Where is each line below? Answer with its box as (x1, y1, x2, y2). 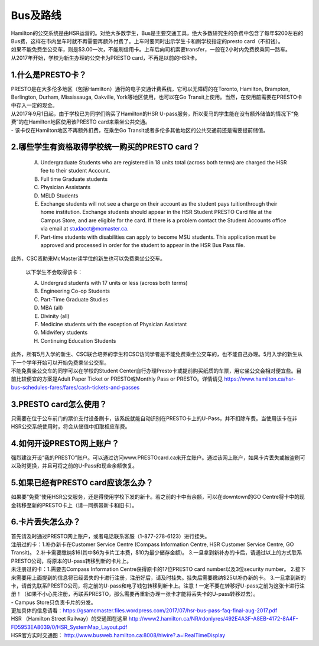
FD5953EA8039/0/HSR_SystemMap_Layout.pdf (11, 624, 128, 631)
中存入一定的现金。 (11, 102, 58, 109)
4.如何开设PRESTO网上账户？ (11, 438, 119, 449)
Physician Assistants (40, 184, 91, 191)
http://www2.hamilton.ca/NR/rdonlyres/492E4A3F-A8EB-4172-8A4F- (128, 615, 298, 622)
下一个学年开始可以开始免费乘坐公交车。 (11, 359, 109, 366)
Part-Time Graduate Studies (40, 296, 109, 303)
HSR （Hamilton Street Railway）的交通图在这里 (11, 615, 128, 622)
